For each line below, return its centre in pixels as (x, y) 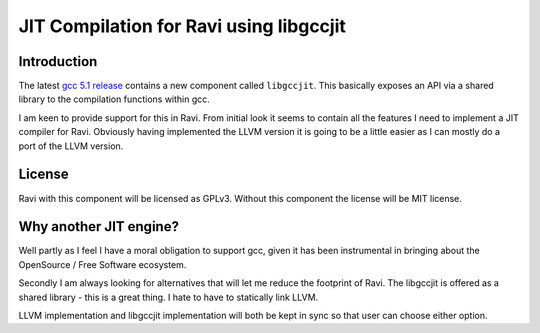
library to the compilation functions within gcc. (114, 99)
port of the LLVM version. (71, 146)
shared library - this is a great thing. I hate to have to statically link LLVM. (168, 297)
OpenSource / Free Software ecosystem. (102, 264)
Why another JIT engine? (99, 226)
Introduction (58, 61)
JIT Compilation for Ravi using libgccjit (182, 26)
